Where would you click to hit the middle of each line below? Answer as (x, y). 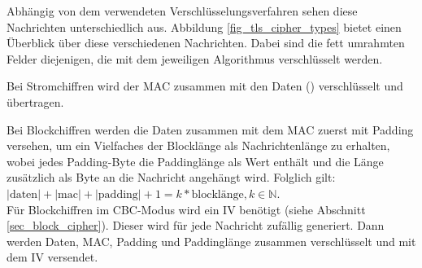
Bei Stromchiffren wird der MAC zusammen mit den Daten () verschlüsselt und (205, 86)
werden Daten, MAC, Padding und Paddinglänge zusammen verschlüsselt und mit (211, 241)
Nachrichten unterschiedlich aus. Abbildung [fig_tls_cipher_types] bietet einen (204, 26)
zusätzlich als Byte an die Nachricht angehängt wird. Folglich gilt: (171, 177)
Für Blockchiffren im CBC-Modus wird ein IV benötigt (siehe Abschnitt (186, 209)
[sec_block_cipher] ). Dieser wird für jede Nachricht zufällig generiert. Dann (196, 225)
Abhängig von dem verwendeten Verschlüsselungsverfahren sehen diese (182, 11)
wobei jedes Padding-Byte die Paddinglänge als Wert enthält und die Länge (195, 161)
